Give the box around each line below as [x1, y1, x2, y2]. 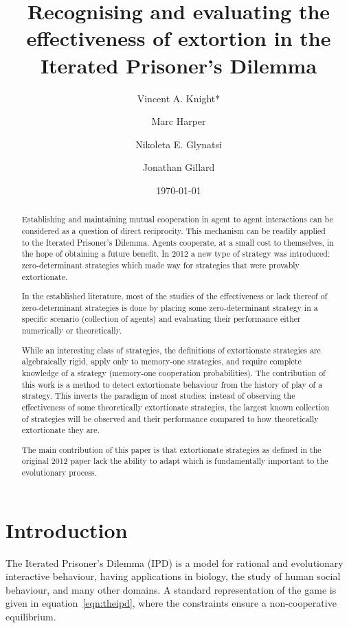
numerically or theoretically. [21, 325, 122, 336]
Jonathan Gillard [142, 160, 215, 174]
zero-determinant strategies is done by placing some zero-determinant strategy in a [21, 301, 318, 313]
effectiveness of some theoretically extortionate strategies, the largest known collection [21, 401, 330, 412]
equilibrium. [5, 609, 56, 624]
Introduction [5, 515, 128, 544]
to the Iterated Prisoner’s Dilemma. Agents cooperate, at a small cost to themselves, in [21, 236, 334, 248]
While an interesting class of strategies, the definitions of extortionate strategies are [21, 344, 321, 356]
